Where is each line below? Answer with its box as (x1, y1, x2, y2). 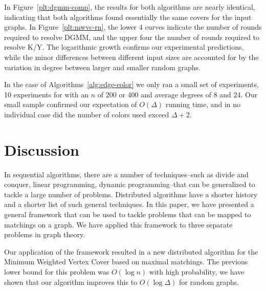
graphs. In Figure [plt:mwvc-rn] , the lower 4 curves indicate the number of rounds (4, 22, 262, 32)
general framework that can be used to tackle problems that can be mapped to (4, 209, 251, 220)
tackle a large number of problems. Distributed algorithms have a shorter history (4, 189, 258, 199)
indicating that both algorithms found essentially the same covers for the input (4, 11, 252, 22)
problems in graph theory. (4, 229, 85, 240)
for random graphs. (179, 276, 239, 287)
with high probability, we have (149, 266, 245, 277)
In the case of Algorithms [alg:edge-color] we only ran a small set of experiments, (4, 79, 259, 90)
